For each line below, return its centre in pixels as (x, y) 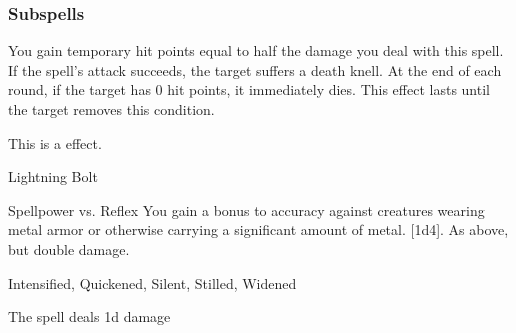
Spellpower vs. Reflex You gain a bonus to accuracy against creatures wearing (246, 209)
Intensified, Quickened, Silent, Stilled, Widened (152, 282)
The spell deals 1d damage (89, 316)
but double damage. (69, 248)
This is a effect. (55, 142)
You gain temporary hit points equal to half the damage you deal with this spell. (256, 50)
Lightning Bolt (53, 176)
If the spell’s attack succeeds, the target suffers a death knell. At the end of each (255, 69)
